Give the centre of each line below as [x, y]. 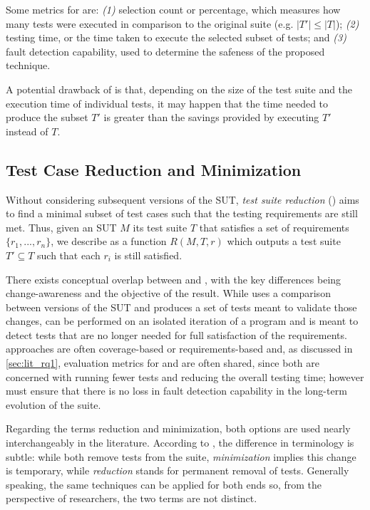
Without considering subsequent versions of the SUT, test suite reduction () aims [183, 199]
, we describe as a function [109, 241]
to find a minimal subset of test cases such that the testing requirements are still [182, 213]
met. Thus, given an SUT [61, 227]
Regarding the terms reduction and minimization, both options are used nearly [178, 428]
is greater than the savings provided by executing [211, 117]
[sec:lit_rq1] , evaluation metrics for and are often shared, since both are [163, 363]
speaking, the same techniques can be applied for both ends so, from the [164, 484]
